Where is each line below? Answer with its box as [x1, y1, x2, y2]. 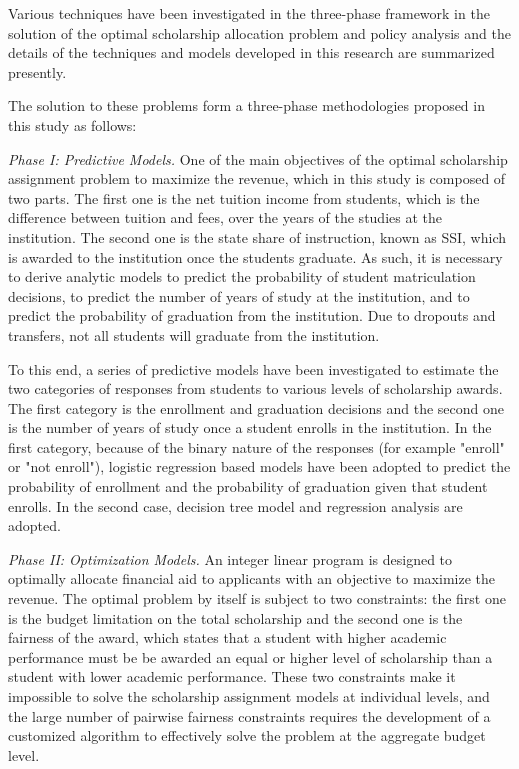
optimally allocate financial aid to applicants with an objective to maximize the [8, 568, 495, 589]
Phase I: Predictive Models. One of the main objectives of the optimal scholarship [8, 148, 508, 169]
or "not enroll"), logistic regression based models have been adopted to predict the [8, 456, 511, 477]
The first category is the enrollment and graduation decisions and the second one [8, 397, 504, 418]
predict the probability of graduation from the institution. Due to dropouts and [8, 305, 496, 326]
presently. [8, 61, 67, 82]
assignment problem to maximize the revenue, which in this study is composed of [8, 168, 506, 189]
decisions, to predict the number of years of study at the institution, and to [8, 285, 470, 306]
